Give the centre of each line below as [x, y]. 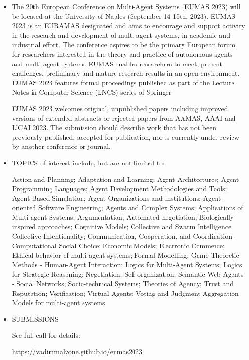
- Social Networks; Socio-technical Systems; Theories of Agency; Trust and [123, 284]
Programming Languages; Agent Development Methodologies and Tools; [119, 188]
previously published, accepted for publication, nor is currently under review [125, 137]
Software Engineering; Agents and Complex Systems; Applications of [141, 207]
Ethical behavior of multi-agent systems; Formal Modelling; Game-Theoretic [125, 255]
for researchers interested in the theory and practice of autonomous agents [122, 54]
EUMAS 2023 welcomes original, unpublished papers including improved [120, 108]
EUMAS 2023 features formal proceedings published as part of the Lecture [123, 82]
